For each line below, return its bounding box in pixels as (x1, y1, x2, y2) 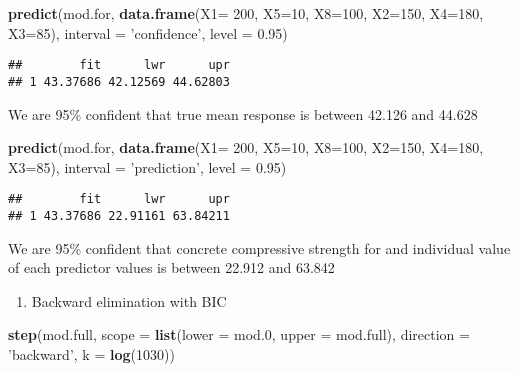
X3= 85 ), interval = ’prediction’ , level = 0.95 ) (8, 156, 287, 177)
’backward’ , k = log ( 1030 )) (8, 343, 175, 364)
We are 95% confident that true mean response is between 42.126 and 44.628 (8, 103, 478, 124)
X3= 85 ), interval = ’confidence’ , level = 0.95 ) (8, 22, 288, 43)
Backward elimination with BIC (31, 290, 227, 311)
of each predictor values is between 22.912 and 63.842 (8, 257, 335, 278)
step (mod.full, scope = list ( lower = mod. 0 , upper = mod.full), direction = (8, 324, 470, 345)
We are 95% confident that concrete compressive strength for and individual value (8, 237, 511, 258)
